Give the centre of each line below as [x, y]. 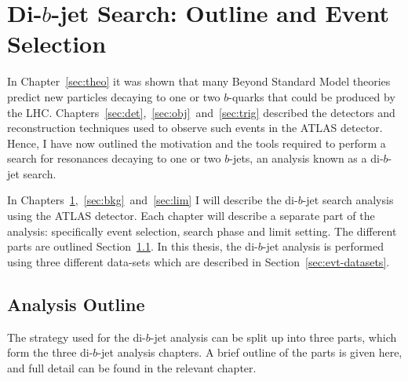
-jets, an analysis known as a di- [306, 158]
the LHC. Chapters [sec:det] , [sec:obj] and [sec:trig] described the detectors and [201, 112]
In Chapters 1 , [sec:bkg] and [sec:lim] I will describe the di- [153, 200]
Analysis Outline [76, 304]
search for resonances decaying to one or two [114, 158]
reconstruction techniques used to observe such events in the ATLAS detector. [195, 128]
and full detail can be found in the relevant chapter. [132, 367]
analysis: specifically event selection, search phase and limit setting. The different [202, 231]
